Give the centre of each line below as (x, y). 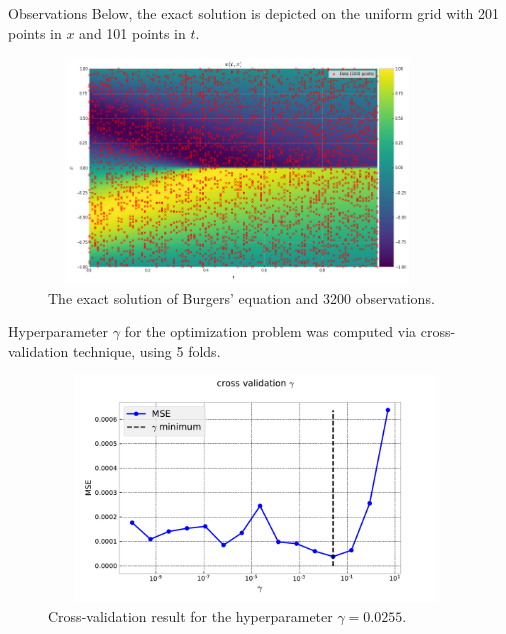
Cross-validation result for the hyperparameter (190, 615)
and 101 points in (132, 32)
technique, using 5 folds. (146, 350)
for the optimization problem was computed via (270, 331)
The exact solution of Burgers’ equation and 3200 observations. (241, 297)
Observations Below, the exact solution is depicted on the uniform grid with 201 (254, 13)
